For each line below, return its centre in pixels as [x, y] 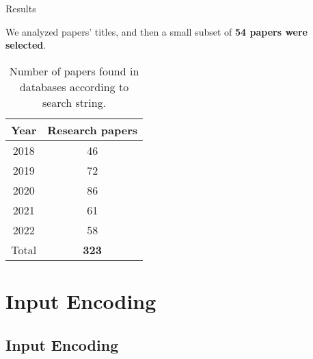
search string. [74, 102]
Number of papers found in [74, 71]
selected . [26, 45]
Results [21, 8]
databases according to [74, 86]
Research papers [92, 129]
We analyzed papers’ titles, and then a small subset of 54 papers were [156, 31]
